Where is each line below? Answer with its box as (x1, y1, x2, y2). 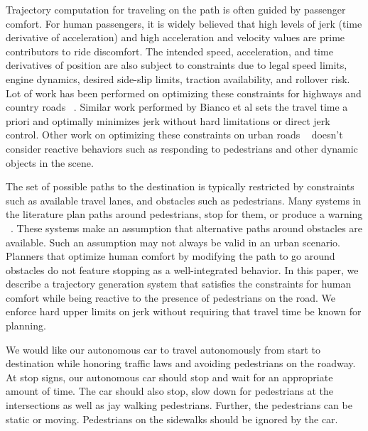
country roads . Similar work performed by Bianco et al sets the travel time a (6, 99, 348, 114)
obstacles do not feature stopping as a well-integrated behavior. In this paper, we (6, 262, 359, 277)
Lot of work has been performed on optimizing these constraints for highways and (6, 85, 362, 100)
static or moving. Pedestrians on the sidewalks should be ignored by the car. (6, 411, 338, 426)
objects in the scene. (6, 155, 94, 170)
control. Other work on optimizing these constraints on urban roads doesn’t (6, 127, 343, 142)
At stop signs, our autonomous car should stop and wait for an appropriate (6, 369, 333, 384)
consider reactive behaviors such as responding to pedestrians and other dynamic (6, 141, 358, 156)
